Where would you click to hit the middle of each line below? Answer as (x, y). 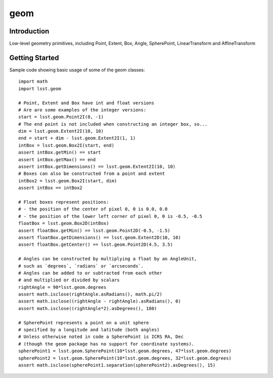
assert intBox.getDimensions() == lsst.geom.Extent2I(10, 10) (97, 167)
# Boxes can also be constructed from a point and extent (92, 174)
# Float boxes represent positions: (64, 202)
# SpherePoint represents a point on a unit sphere (84, 323)
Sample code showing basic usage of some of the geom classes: (77, 70)
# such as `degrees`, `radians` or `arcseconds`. (81, 266)
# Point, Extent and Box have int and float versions (86, 103)
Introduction (29, 31)
